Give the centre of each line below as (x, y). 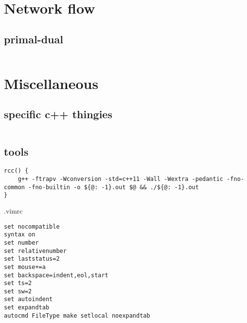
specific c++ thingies (58, 114)
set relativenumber (35, 251)
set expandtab (27, 308)
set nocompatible (32, 226)
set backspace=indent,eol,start (56, 275)
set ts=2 (18, 283)
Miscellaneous (51, 83)
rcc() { (16, 171)
